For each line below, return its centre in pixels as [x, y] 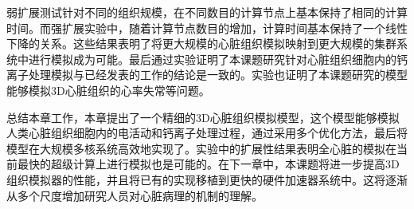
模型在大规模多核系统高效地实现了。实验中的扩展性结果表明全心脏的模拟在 [201, 148]
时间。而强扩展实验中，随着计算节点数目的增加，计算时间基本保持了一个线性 [207, 28]
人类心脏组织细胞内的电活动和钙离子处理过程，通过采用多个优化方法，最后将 [207, 133]
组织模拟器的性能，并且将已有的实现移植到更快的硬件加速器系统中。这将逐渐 [207, 179]
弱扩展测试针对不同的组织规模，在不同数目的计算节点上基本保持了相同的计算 [207, 12]
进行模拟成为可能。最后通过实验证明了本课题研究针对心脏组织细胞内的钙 [218, 59]
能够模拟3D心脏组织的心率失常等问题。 [108, 90]
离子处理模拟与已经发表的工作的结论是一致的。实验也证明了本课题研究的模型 [207, 75]
